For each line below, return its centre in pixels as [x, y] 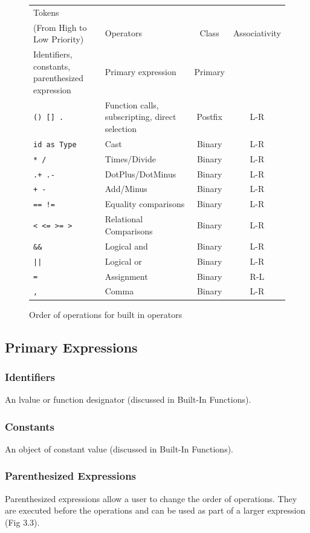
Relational [124, 219]
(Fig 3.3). [22, 522]
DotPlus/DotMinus [140, 174]
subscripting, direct [140, 117]
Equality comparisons [145, 204]
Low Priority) [59, 39]
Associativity [257, 33]
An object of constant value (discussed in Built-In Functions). [119, 449]
